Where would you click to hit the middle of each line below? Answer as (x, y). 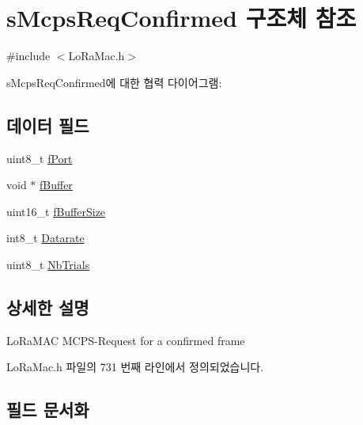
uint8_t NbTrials (48, 264)
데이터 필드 (48, 125)
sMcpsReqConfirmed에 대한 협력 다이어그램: (114, 82)
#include (28, 56)
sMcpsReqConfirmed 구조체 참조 (181, 18)
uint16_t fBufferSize (56, 211)
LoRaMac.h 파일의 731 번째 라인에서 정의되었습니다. (135, 367)
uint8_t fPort (40, 158)
